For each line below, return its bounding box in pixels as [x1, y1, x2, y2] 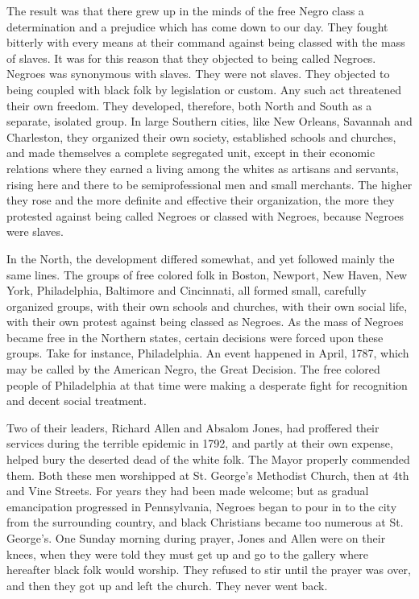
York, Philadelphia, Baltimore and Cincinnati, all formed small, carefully [6, 282, 367, 299]
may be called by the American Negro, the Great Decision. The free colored [6, 361, 380, 378]
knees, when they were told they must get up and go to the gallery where [6, 545, 369, 562]
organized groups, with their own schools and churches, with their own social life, [6, 297, 408, 314]
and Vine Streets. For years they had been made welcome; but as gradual [6, 482, 369, 499]
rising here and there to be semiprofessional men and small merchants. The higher [6, 176, 413, 192]
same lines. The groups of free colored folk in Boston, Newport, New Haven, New [6, 266, 408, 283]
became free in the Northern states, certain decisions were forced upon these [6, 328, 384, 345]
